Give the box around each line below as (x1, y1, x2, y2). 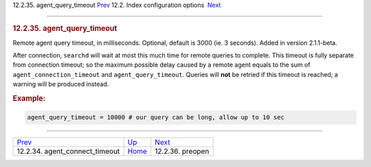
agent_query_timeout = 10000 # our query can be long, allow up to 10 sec (27, 113, 285, 122)
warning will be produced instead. (12, 80, 109, 89)
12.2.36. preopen (155, 146, 210, 156)
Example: (12, 93, 46, 103)
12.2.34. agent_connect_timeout (16, 146, 120, 156)
